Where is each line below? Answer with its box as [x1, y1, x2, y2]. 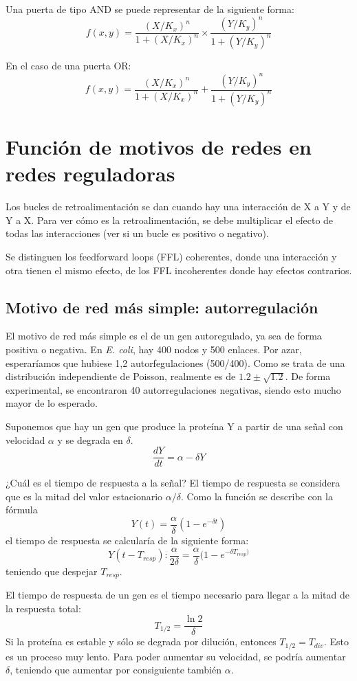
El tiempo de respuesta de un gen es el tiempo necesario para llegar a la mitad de [6, 588, 349, 602]
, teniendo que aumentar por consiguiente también [10, 662, 221, 677]
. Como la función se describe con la [180, 489, 334, 503]
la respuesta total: [6, 601, 81, 615]
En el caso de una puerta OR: [6, 58, 131, 73]
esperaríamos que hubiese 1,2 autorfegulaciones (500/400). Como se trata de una [6, 355, 345, 370]
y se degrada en [57, 432, 123, 447]
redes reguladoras [6, 159, 175, 188]
